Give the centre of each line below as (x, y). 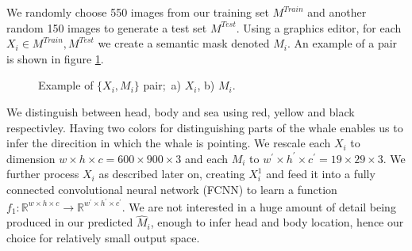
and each (206, 158)
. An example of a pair (343, 43)
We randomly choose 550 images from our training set (138, 12)
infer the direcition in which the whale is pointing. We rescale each (169, 143)
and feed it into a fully (321, 174)
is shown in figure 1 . (55, 58)
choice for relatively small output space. (103, 238)
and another (337, 12)
